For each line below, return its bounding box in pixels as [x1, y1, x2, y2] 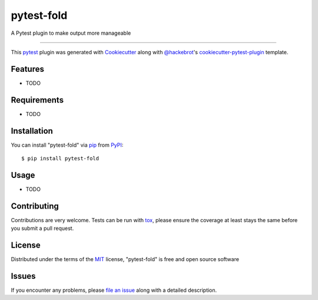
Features [11, 64, 44, 74]
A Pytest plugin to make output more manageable [11, 29, 131, 37]
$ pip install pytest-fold [21, 155, 100, 162]
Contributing [11, 201, 59, 211]
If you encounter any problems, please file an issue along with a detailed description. [11, 286, 217, 294]
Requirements [11, 95, 64, 105]
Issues [11, 271, 36, 281]
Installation [11, 126, 53, 136]
